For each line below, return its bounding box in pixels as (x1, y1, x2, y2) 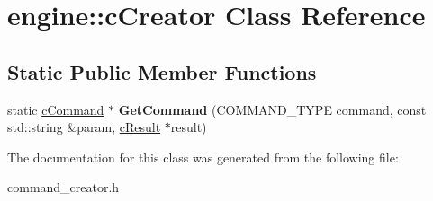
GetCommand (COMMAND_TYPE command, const (118, 100, 427, 118)
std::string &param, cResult (7, 118, 161, 136)
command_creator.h (7, 178, 120, 197)
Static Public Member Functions (7, 57, 317, 85)
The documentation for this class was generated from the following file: (7, 147, 399, 166)
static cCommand (7, 100, 104, 118)
